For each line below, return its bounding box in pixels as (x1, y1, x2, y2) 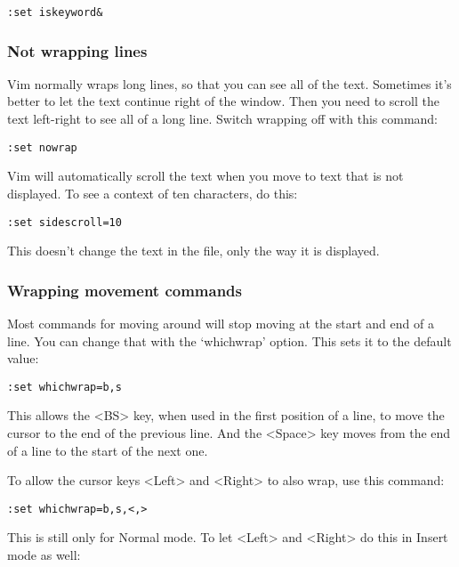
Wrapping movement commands (7, 279, 243, 301)
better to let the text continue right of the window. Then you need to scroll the (7, 92, 439, 110)
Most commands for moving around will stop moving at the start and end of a (7, 313, 434, 332)
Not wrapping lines (7, 39, 148, 61)
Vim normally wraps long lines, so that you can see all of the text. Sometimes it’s (7, 74, 452, 93)
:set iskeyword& (7, 6, 103, 19)
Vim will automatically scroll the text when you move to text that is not (7, 166, 404, 185)
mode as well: (7, 546, 81, 564)
